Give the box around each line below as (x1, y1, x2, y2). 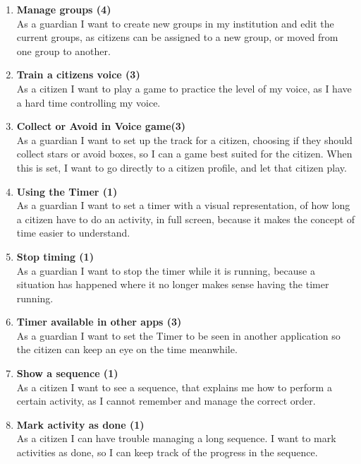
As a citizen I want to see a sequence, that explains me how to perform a (16, 379, 332, 394)
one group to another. (16, 43, 111, 58)
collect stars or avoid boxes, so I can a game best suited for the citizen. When (16, 146, 353, 161)
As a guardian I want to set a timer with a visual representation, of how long (16, 198, 350, 213)
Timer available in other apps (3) (16, 314, 182, 329)
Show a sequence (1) (16, 366, 118, 381)
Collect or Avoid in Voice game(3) (16, 119, 186, 133)
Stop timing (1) (16, 249, 94, 263)
